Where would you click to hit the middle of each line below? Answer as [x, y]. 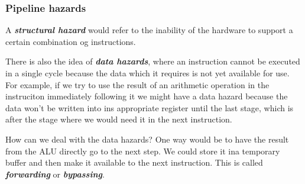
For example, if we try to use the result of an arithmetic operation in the [137, 84]
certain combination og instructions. [71, 41]
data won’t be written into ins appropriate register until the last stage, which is [150, 107]
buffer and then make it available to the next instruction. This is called [134, 162]
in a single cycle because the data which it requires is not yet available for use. [147, 73]
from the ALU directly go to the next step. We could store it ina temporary [143, 151]
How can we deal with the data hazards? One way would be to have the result [147, 139]
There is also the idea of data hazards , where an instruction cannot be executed [153, 61]
